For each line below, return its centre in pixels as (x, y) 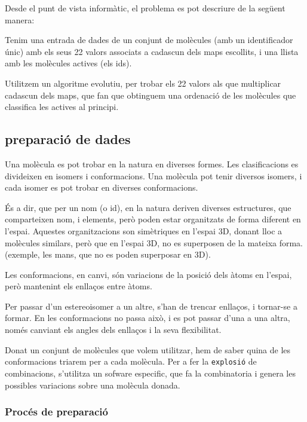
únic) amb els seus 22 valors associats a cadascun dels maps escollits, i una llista (152, 51)
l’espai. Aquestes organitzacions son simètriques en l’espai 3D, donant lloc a (144, 230)
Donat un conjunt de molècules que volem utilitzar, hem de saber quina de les (148, 349)
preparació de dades (68, 139)
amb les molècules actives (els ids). (68, 63)
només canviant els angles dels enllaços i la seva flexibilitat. (113, 330)
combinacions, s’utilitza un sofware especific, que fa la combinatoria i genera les (150, 373)
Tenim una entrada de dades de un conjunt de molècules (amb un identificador (149, 40)
